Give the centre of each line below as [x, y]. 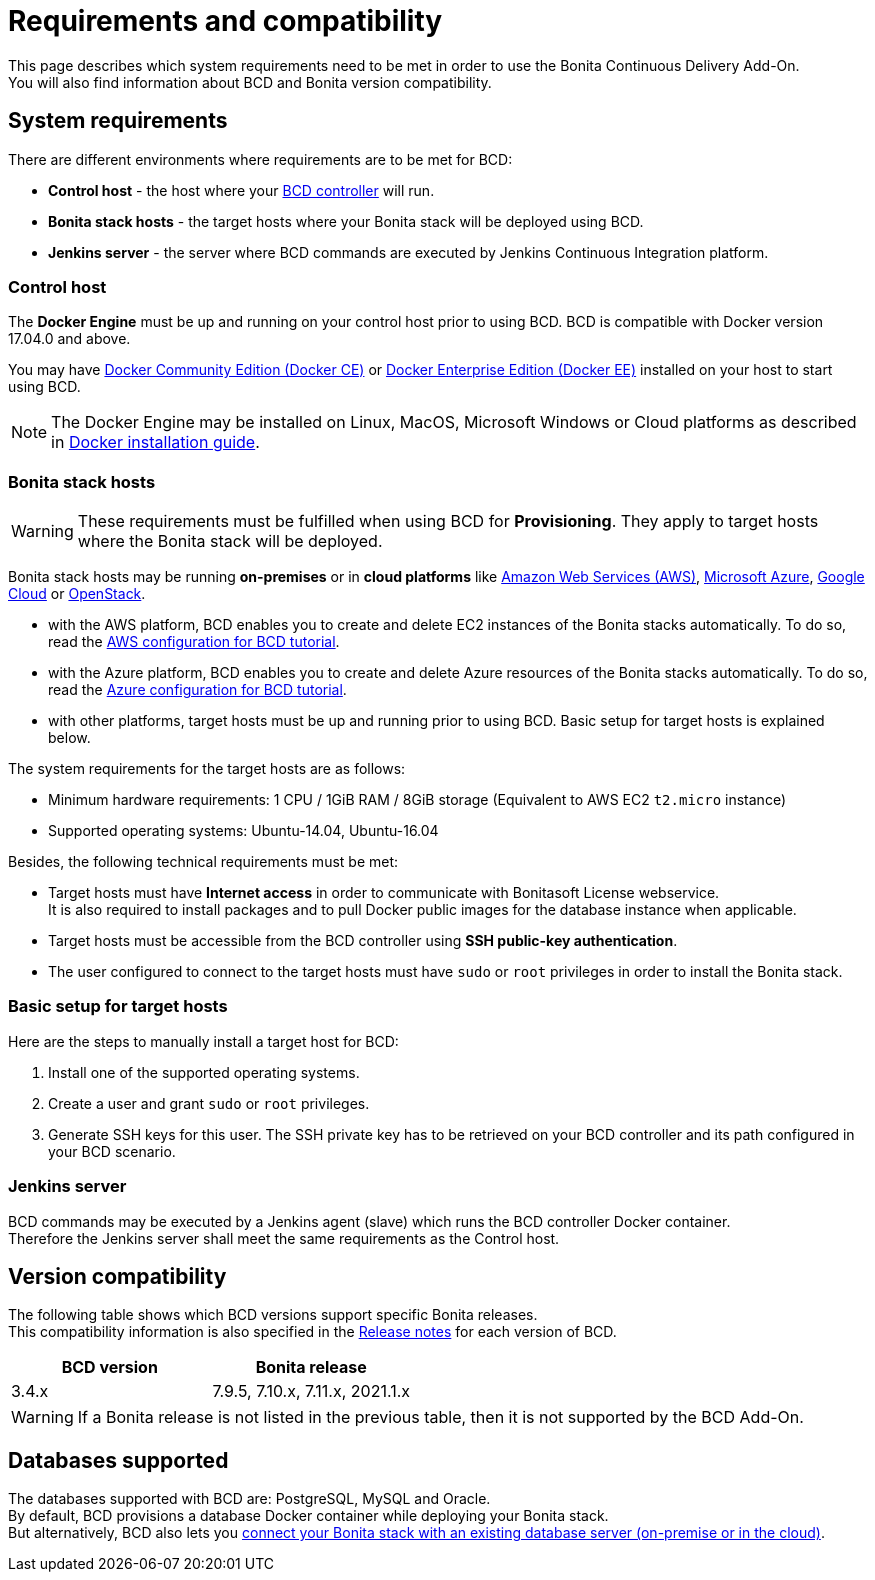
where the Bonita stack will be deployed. [230, 541]
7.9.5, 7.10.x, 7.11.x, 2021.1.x [311, 1391]
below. [69, 738]
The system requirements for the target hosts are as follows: [207, 769]
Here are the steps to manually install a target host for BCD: [203, 1041]
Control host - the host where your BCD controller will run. [241, 190]
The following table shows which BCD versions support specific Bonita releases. [273, 1315]
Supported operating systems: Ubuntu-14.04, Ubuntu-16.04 [243, 831]
